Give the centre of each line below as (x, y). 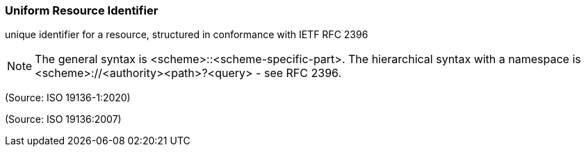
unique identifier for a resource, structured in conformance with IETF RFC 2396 (187, 35)
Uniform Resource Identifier (82, 10)
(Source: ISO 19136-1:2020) (68, 98)
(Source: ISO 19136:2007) (63, 119)
